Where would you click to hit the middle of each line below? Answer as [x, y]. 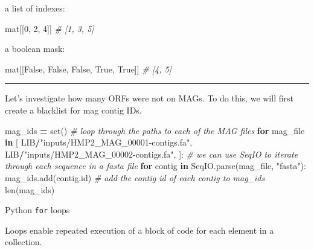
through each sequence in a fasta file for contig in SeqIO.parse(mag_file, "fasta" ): [155, 166]
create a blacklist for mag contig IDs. [73, 110]
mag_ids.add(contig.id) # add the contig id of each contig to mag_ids [135, 177]
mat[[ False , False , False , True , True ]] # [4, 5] [88, 69]
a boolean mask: [35, 49]
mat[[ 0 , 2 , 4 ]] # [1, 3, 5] [50, 28]
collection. [24, 242]
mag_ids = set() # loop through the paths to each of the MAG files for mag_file [155, 130]
